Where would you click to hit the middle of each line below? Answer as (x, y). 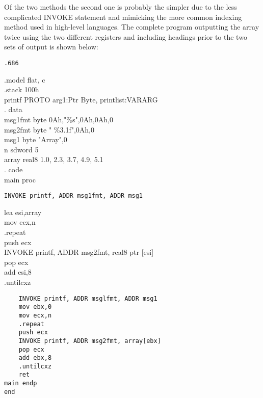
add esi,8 (18, 272)
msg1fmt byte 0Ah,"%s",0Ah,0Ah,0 (59, 119)
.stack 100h (22, 89)
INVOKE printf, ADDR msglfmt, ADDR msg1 (88, 298)
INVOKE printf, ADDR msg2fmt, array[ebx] (90, 341)
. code (14, 169)
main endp (21, 383)
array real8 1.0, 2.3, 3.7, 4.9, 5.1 (54, 159)
